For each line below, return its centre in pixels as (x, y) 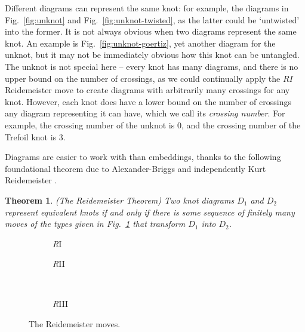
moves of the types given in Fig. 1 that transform (95, 224)
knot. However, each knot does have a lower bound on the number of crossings (148, 101)
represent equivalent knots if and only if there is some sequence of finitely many (150, 212)
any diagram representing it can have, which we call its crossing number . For (145, 113)
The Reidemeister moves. (75, 324)
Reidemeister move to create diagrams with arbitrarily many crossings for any (147, 90)
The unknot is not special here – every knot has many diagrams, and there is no (152, 66)
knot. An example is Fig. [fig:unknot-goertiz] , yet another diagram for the (140, 43)
